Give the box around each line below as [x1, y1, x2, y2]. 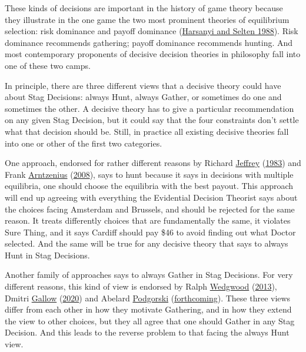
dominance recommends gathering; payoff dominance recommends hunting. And [5, 36, 293, 48]
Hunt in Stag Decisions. [5, 248, 90, 261]
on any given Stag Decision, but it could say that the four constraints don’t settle [5, 114, 299, 126]
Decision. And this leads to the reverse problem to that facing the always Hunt [5, 326, 290, 338]
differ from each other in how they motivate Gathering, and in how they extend [5, 303, 292, 316]
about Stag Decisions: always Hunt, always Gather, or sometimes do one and [5, 91, 282, 103]
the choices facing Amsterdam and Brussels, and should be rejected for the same [5, 202, 295, 215]
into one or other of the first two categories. [5, 137, 162, 149]
